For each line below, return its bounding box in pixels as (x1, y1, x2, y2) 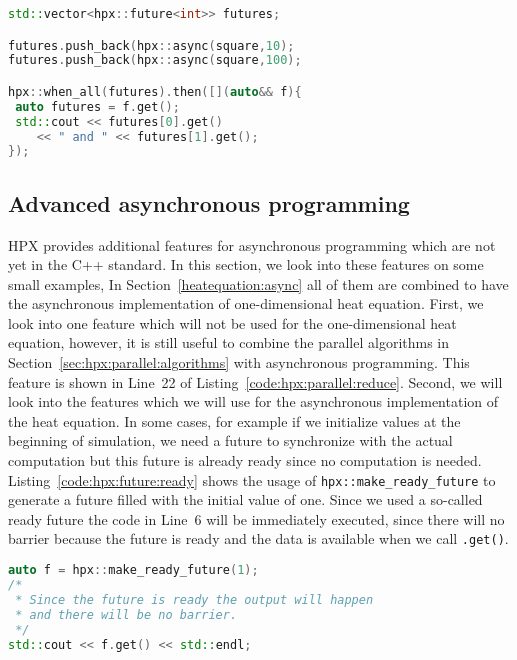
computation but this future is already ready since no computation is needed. (8, 450, 482, 471)
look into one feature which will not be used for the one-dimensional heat (8, 312, 457, 333)
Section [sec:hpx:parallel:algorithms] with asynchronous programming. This (8, 352, 470, 373)
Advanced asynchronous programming (8, 187, 410, 218)
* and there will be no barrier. (15, 607, 238, 622)
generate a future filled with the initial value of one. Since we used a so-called (8, 489, 483, 510)
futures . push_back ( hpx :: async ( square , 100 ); (8, 53, 302, 68)
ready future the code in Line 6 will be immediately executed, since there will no (8, 508, 505, 529)
